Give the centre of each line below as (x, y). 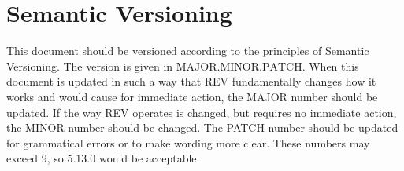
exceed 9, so (35, 158)
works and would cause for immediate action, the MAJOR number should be (192, 96)
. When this (330, 65)
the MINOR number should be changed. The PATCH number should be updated (202, 127)
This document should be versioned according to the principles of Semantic (188, 51)
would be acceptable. (149, 158)
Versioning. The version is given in (90, 65)
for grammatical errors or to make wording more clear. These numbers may (188, 142)
